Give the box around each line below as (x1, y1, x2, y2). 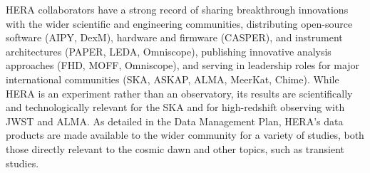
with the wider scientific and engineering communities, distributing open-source (6, 16, 353, 31)
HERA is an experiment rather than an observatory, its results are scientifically (6, 85, 353, 100)
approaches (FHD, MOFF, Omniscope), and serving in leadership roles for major (6, 58, 360, 73)
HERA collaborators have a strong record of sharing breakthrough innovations (6, 2, 349, 16)
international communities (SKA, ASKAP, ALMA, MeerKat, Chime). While (6, 71, 339, 86)
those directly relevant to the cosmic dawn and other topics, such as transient (6, 141, 345, 156)
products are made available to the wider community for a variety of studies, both (6, 127, 364, 142)
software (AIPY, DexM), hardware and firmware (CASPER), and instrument (6, 30, 343, 45)
